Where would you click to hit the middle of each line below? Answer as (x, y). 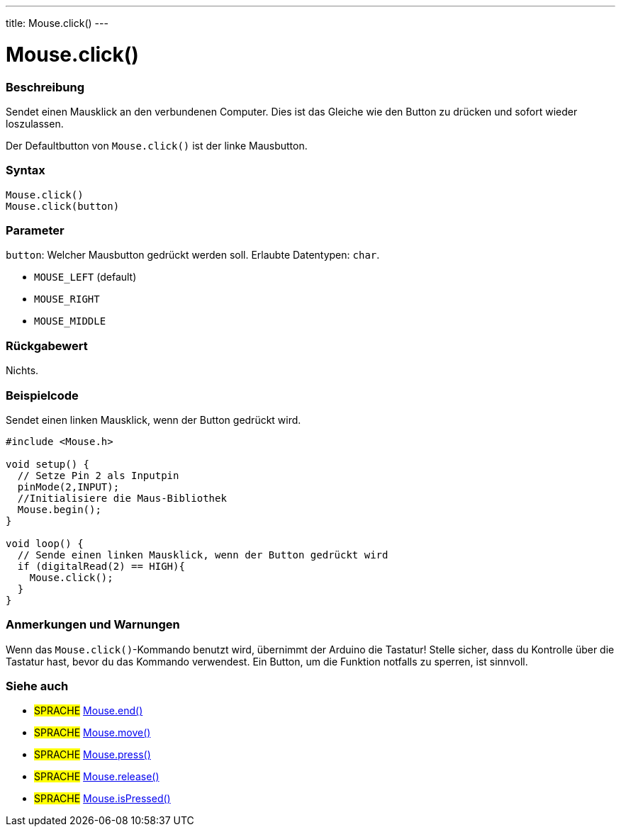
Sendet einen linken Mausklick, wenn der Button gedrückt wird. (153, 420)
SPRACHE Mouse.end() (89, 711)
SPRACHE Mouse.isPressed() (102, 799)
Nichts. (22, 371)
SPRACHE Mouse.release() (97, 777)
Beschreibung (45, 87)
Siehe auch (37, 686)
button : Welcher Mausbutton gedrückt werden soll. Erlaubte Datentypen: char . (193, 255)
